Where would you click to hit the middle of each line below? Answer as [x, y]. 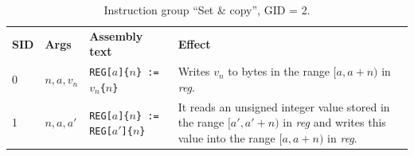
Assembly [116, 35]
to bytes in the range [279, 71]
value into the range [227, 138]
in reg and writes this [334, 122]
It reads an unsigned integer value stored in [284, 106]
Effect [194, 43]
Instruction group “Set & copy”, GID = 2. [207, 10]
